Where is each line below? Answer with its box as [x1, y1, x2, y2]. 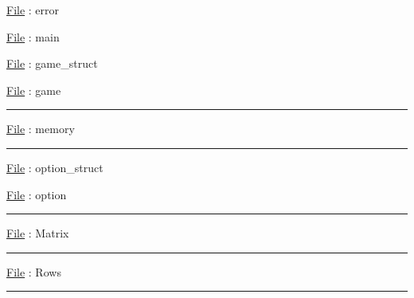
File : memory [6, 120, 75, 137]
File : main [6, 28, 60, 45]
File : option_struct [6, 159, 103, 175]
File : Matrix [6, 225, 69, 241]
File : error [6, 2, 60, 18]
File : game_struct [6, 55, 98, 72]
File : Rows [6, 263, 61, 280]
